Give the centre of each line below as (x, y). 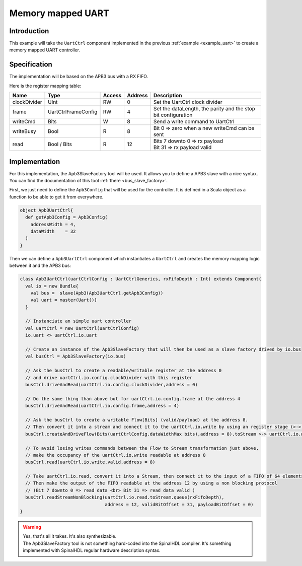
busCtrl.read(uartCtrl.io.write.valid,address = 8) (90, 462)
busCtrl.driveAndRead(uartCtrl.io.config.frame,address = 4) (102, 406)
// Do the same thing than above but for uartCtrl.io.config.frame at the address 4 (133, 399)
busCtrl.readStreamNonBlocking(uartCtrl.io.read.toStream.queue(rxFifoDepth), (125, 498)
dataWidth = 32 (53, 231)
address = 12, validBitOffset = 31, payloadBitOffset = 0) (179, 504)
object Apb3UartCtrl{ (47, 210)
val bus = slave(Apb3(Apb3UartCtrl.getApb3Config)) (97, 293)
